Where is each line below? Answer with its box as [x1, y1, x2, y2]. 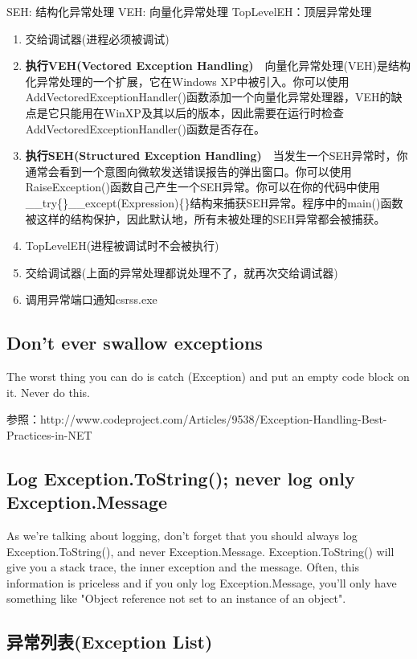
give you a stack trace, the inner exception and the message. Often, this [6, 559, 360, 575]
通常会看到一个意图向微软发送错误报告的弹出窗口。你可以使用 [25, 162, 352, 179]
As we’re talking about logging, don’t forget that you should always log [6, 527, 358, 544]
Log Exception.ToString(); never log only [6, 465, 355, 490]
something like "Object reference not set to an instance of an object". [6, 590, 346, 607]
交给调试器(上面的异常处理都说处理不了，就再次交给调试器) [25, 264, 338, 280]
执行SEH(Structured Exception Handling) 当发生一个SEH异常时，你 [25, 147, 408, 164]
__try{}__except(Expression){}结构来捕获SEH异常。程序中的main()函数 [25, 194, 403, 211]
